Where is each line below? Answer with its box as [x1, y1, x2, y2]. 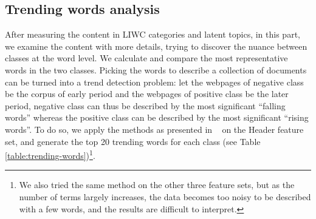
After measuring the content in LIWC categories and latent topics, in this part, [5, 28, 300, 41]
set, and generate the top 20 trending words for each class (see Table [5, 135, 261, 147]
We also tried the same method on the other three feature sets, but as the [19, 178, 295, 191]
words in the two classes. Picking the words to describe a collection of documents [5, 63, 307, 76]
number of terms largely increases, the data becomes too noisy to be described [19, 190, 311, 203]
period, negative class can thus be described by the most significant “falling [5, 99, 286, 112]
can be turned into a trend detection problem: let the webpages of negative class [5, 75, 304, 88]
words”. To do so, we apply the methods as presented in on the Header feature [5, 123, 304, 135]
